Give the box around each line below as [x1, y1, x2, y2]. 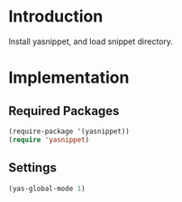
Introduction [8, 6, 104, 27]
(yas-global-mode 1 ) [8, 184, 86, 193]
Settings [8, 160, 58, 176]
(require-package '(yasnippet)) [8, 127, 130, 136]
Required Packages [8, 103, 120, 119]
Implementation [8, 67, 130, 88]
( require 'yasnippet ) [8, 135, 90, 145]
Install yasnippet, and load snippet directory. [8, 36, 173, 47]
